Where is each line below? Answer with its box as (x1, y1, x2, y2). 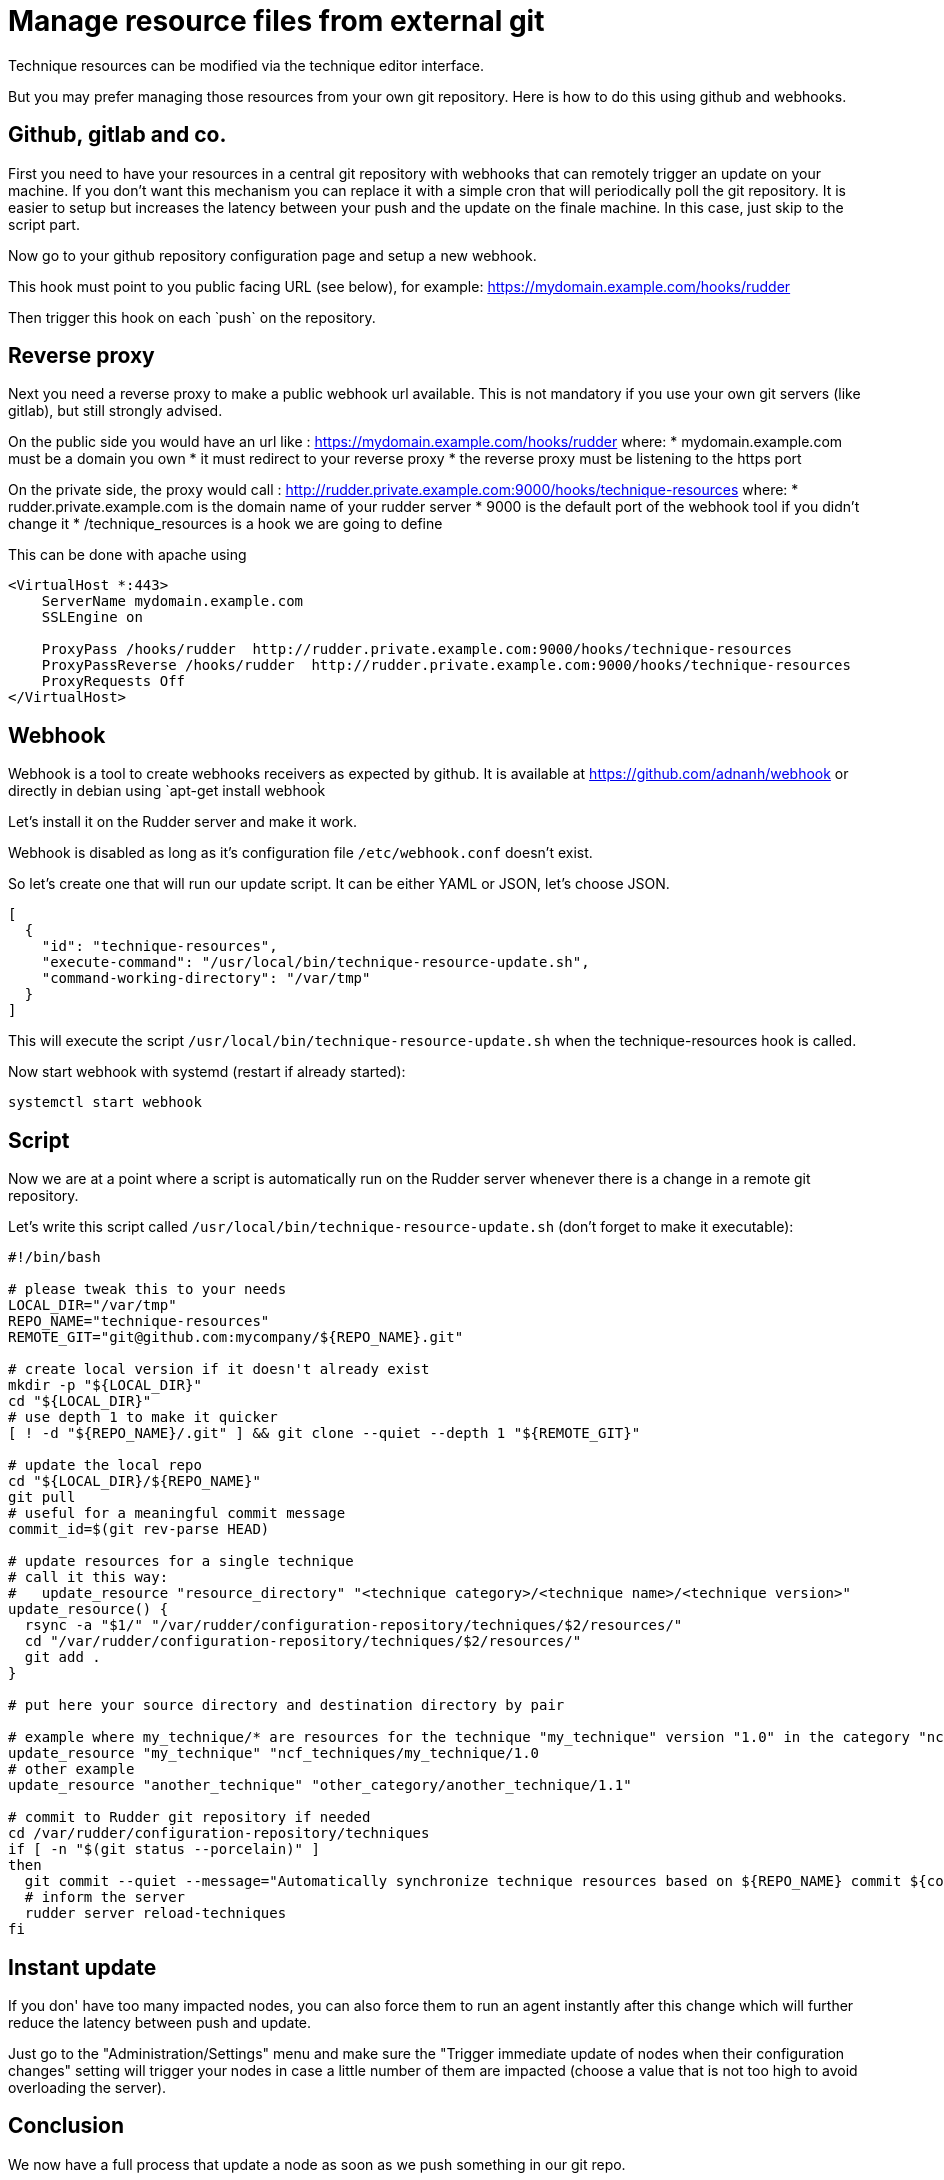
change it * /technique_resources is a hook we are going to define (8, 515, 443, 533)
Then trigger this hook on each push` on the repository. (8, 308, 376, 326)
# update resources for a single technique (8, 1553, 354, 1570)
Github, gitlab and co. (8, 122, 227, 148)
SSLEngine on (41, 609, 143, 626)
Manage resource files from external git (8, 4, 545, 38)
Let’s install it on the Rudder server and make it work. (8, 813, 358, 831)
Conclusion (8, 2113, 125, 2139)
